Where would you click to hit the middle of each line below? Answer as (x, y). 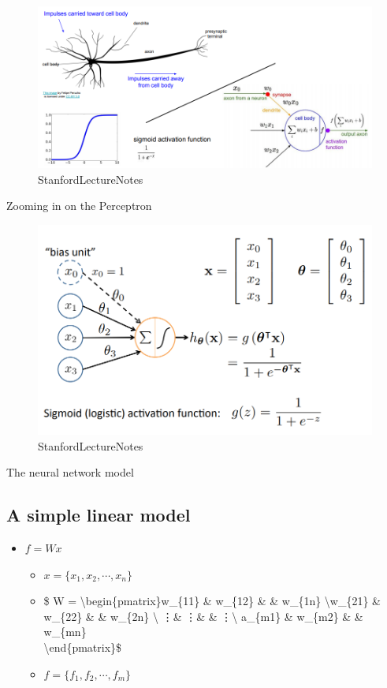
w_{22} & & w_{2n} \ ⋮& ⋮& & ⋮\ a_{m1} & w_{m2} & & (203, 616)
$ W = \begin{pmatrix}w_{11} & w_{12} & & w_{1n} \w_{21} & (212, 601)
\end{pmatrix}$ (83, 647)
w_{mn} (65, 632)
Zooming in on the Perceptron (79, 206)
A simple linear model (99, 515)
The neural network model (70, 472)
